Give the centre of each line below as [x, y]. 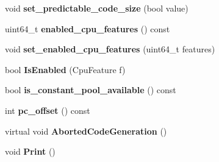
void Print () [30, 151]
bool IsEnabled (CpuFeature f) [65, 69]
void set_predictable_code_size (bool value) [97, 8]
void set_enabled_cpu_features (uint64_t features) [110, 49]
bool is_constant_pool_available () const [91, 90]
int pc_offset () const [48, 110]
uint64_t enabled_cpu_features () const [88, 28]
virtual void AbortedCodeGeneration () [86, 131]
